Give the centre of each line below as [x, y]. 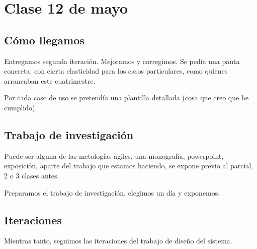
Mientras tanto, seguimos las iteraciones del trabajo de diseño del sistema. [118, 241]
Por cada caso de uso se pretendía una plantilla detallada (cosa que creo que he [126, 98]
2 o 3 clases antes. [32, 175]
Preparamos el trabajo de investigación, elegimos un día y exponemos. [112, 192]
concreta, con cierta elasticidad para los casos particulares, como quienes [116, 71]
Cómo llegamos [44, 40]
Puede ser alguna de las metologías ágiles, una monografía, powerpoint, [114, 155]
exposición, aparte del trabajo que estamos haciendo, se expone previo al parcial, [129, 166]
